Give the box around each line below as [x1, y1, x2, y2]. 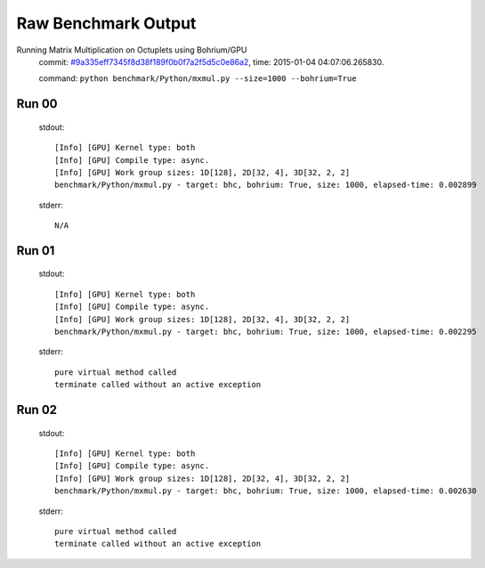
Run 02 [16, 402, 58, 418]
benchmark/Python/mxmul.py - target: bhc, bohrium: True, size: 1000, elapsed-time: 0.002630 [54, 486, 477, 496]
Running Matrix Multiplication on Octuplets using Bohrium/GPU [16, 45, 247, 55]
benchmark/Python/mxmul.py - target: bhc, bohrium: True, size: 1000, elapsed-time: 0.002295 [54, 327, 477, 337]
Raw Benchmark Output [16, 13, 197, 33]
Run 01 [16, 243, 55, 258]
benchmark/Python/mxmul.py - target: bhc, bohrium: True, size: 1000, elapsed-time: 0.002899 [54, 180, 477, 191]
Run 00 [16, 96, 58, 111]
